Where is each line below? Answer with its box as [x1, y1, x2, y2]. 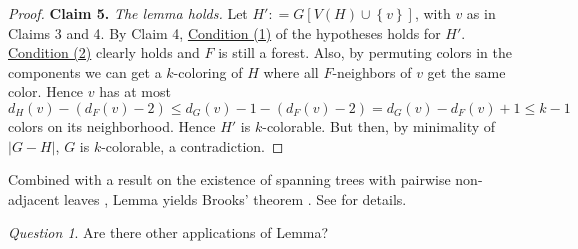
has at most [99, 81, 171, 102]
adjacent [8, 188, 60, 209]
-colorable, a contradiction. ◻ [101, 135, 284, 156]
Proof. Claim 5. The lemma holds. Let [8, 3, 248, 23]
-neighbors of [332, 61, 412, 82]
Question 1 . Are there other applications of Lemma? [8, 222, 329, 243]
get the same [427, 61, 506, 82]
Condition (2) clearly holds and [8, 42, 200, 63]
